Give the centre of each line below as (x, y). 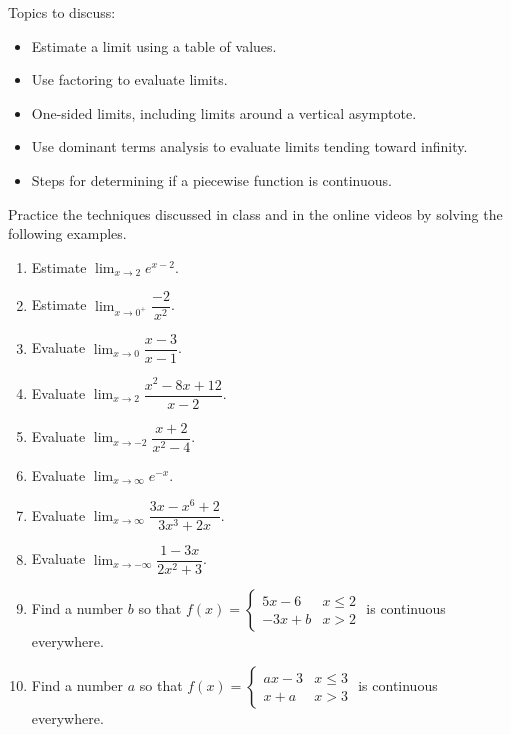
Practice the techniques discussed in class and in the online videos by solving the (255, 213)
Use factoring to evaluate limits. (129, 79)
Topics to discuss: (62, 12)
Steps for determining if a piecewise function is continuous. (211, 179)
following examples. (67, 233)
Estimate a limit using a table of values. (154, 45)
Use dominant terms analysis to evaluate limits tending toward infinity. (249, 146)
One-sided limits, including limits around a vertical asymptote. (224, 112)
